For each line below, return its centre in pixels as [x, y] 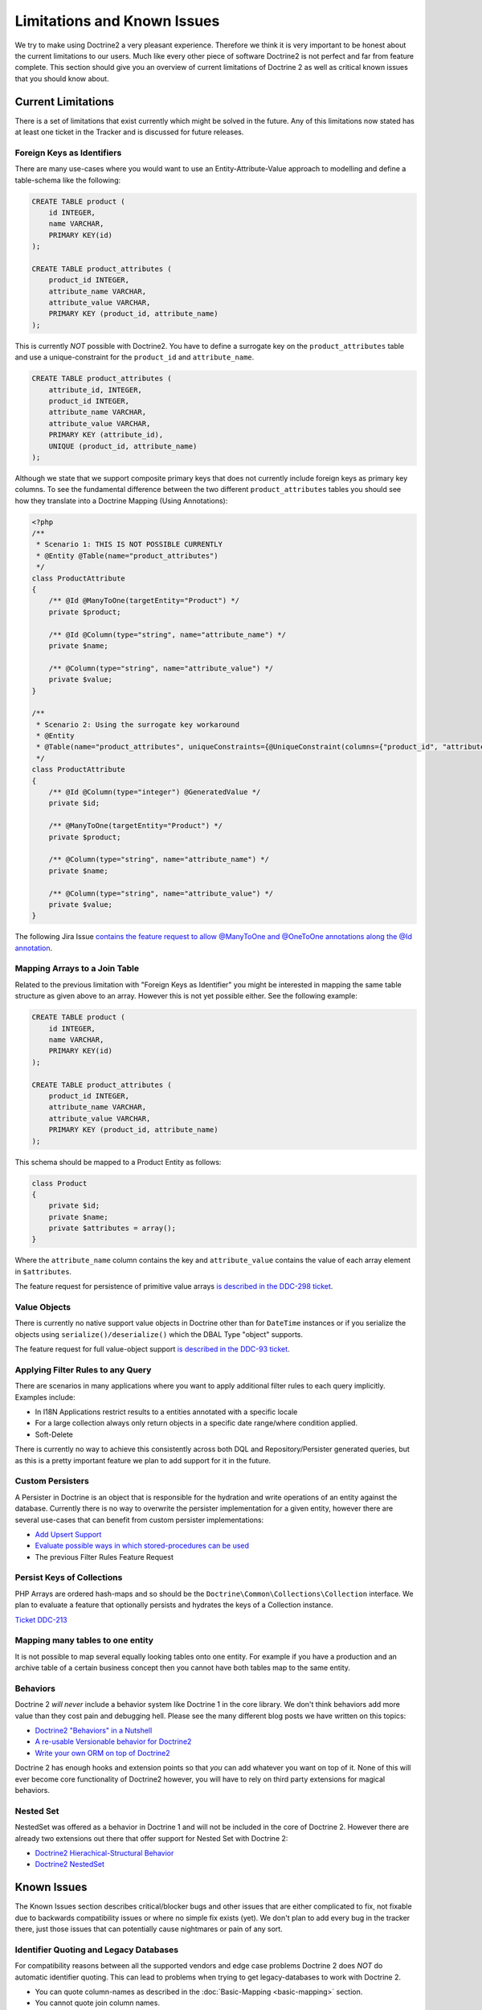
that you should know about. [62, 78]
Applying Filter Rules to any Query [83, 1369]
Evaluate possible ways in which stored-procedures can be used [142, 1546]
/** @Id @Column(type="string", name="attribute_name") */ [167, 634]
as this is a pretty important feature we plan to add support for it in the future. [143, 1460]
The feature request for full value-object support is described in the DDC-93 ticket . [152, 1349]
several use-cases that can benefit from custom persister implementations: [139, 1520]
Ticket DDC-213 [41, 1619]
